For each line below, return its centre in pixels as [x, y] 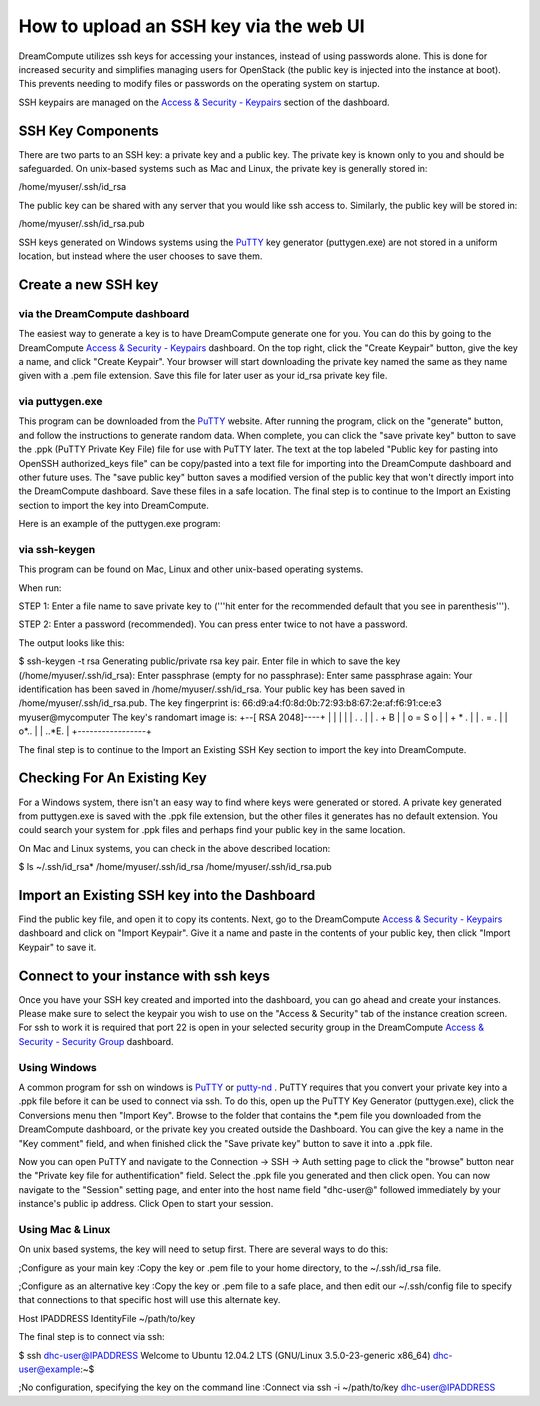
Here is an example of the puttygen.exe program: [119, 524]
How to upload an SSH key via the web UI [191, 26]
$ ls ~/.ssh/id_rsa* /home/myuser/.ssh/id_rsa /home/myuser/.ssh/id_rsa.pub [175, 867]
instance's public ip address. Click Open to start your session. [146, 1204]
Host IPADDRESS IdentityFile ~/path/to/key [107, 1318]
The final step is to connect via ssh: [91, 1337]
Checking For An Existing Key [112, 778]
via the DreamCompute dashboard [104, 313]
